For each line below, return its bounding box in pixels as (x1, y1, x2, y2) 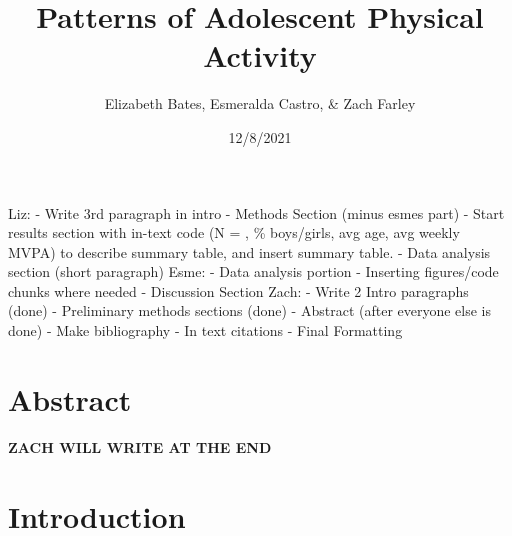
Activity (203, 35, 317, 76)
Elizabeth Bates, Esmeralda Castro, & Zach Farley (104, 93, 416, 114)
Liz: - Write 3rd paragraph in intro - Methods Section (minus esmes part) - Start (8, 202, 505, 223)
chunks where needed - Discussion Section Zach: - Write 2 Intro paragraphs (8, 280, 469, 301)
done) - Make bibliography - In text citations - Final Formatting (8, 320, 403, 341)
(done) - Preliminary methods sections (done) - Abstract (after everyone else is (8, 300, 492, 321)
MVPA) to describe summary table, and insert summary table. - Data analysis (8, 241, 491, 262)
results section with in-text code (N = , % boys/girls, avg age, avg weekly (8, 222, 460, 243)
